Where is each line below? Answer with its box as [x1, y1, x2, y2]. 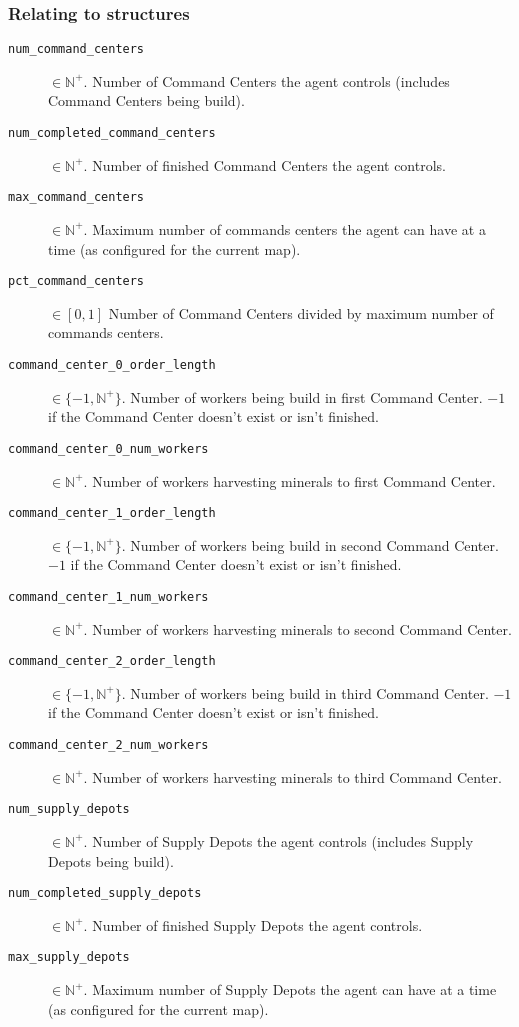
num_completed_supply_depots [8, 886, 202, 901]
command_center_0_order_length [8, 358, 216, 372]
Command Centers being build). [48, 90, 245, 111]
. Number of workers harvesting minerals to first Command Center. [83, 470, 496, 491]
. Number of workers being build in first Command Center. [121, 386, 483, 407]
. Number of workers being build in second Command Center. [121, 534, 499, 555]
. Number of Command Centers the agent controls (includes [83, 70, 450, 91]
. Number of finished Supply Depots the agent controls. [83, 914, 423, 935]
